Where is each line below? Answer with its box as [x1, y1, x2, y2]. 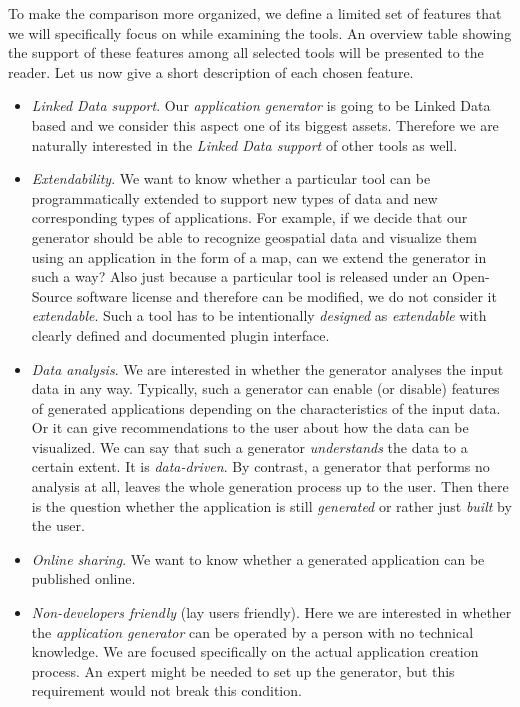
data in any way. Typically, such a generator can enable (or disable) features [31, 378, 500, 399]
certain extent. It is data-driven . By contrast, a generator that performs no [31, 456, 490, 477]
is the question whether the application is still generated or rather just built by [31, 495, 512, 516]
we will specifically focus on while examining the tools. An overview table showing [8, 22, 512, 43]
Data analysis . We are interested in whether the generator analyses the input [31, 358, 504, 379]
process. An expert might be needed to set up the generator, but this [31, 660, 455, 681]
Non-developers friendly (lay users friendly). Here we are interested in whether [31, 602, 512, 623]
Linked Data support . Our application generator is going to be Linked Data [31, 95, 491, 116]
